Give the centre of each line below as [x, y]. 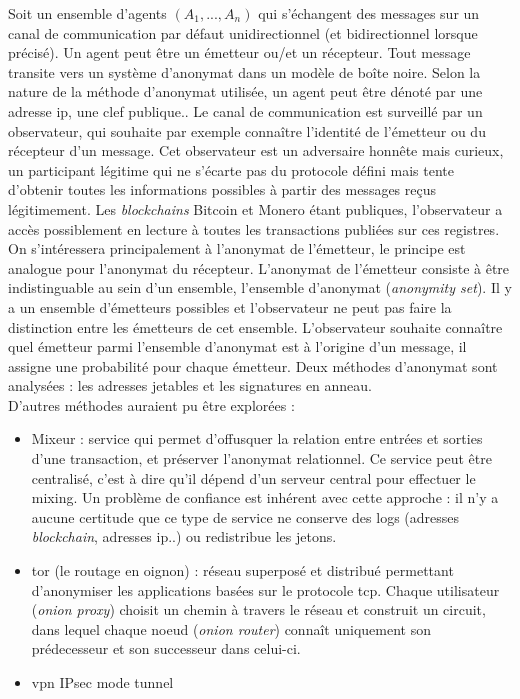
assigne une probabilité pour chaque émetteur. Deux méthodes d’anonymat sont [253, 365]
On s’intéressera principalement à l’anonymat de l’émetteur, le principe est [237, 248]
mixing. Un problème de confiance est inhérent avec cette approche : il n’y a [265, 497]
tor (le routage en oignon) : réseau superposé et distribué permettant [242, 570]
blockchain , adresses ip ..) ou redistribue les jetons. [184, 536]
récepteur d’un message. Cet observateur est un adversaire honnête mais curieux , [256, 150]
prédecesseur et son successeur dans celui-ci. [166, 648]
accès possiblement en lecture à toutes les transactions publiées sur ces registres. [254, 228]
